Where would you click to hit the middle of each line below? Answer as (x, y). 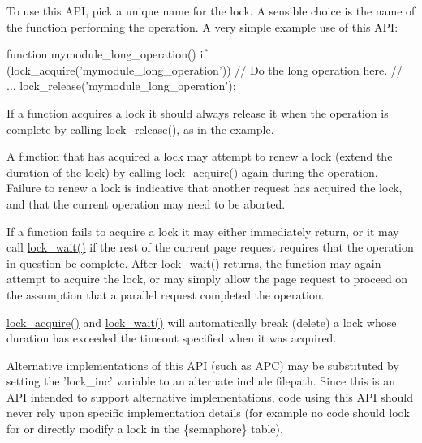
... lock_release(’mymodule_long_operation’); (121, 86)
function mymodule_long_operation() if (107, 54)
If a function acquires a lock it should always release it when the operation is (198, 112)
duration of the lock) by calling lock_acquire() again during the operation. (192, 172)
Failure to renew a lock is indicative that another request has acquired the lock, (205, 188)
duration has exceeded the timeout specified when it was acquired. (172, 338)
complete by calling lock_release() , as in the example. (140, 129)
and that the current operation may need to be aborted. (146, 203)
